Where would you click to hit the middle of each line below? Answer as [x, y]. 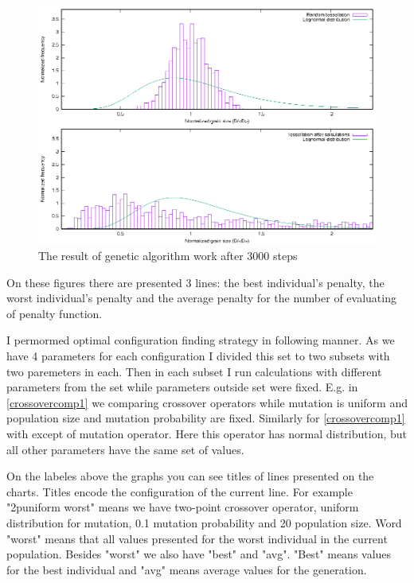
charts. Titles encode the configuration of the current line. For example [180, 491]
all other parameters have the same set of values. [125, 449]
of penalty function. [55, 313]
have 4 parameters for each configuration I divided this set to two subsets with [198, 356]
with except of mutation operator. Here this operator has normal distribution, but [207, 433]
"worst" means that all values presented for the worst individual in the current [197, 538]
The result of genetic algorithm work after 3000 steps [168, 256]
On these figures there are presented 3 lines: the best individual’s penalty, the [195, 282]
